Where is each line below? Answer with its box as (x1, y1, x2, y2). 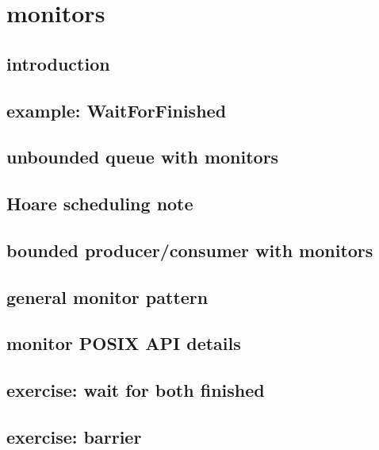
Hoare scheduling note (6, 191, 193, 216)
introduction (6, 51, 110, 75)
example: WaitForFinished (6, 98, 227, 122)
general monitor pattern (6, 284, 209, 309)
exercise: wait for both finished (6, 378, 265, 402)
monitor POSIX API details (6, 331, 241, 356)
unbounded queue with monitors (6, 144, 279, 169)
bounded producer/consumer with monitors (6, 237, 373, 262)
